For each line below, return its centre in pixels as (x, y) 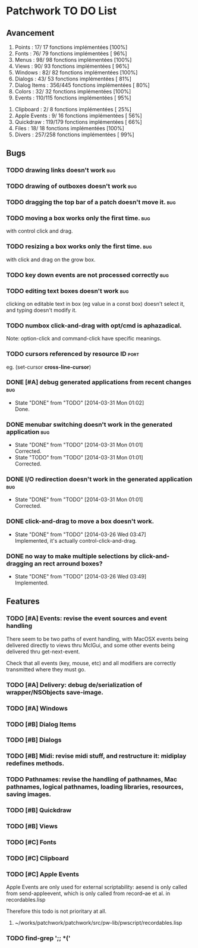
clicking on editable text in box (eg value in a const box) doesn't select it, (96, 304)
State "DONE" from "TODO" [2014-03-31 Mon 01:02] (79, 402)
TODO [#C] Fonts (31, 842)
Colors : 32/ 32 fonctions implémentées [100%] (73, 91)
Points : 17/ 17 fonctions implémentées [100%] (71, 47)
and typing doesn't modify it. (42, 310)
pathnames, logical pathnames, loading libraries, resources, (95, 787)
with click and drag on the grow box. (51, 259)
